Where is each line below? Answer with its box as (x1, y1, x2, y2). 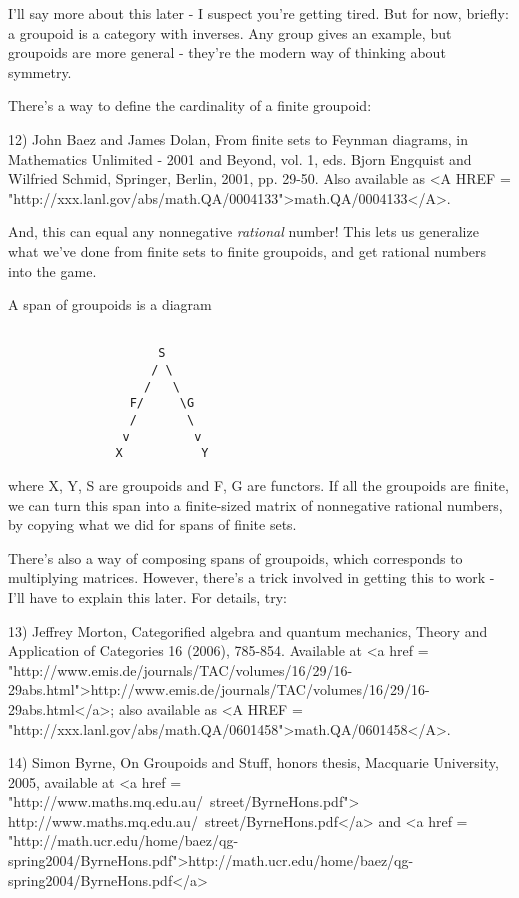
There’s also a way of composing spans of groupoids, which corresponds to (8, 547, 463, 568)
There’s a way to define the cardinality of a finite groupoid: (8, 95, 372, 116)
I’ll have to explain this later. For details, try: (8, 586, 287, 607)
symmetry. (8, 61, 72, 82)
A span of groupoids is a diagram (8, 294, 212, 315)
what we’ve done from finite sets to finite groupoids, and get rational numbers (8, 240, 487, 261)
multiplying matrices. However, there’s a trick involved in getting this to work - (8, 567, 495, 588)
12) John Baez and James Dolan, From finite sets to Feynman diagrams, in (8, 128, 469, 149)
